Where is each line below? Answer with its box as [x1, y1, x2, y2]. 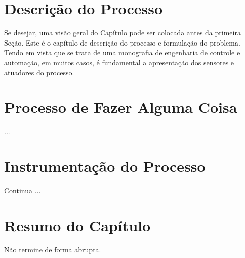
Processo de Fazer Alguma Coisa [4, 97, 237, 117]
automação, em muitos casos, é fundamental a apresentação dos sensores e [4, 57, 234, 67]
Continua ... [4, 185, 41, 195]
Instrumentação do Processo [4, 156, 206, 176]
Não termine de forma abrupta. [4, 244, 101, 254]
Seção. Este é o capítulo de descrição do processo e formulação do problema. [4, 37, 240, 48]
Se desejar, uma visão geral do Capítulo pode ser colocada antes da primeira [4, 27, 241, 38]
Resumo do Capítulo [4, 214, 151, 235]
